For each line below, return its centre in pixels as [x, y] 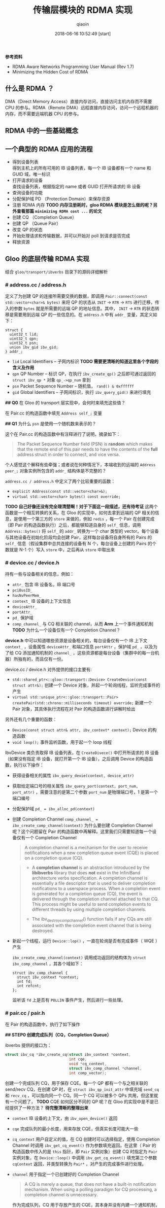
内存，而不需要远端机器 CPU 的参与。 [43, 113]
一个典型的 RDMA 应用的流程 [49, 149]
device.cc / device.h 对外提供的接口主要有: [49, 670]
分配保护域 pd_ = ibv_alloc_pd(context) [53, 809]
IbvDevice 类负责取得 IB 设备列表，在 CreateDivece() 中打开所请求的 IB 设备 [82, 753]
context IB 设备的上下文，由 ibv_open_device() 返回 [65, 1118]
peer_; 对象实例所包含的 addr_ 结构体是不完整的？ [56, 471]
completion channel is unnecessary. [61, 1194]
